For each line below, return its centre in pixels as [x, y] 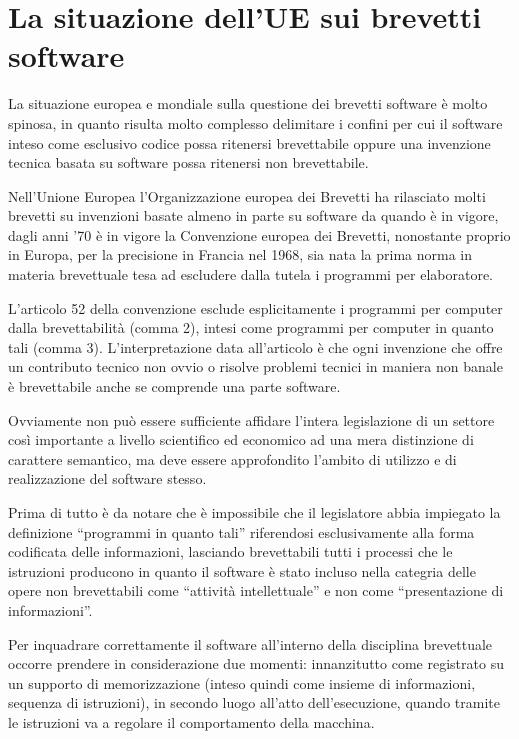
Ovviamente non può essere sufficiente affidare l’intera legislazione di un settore [251, 419]
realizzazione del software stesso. [107, 478]
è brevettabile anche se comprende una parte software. [174, 386]
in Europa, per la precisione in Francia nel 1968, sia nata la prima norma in [240, 254]
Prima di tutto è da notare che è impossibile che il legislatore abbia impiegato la [254, 512]
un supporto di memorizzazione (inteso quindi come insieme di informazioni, [242, 682]
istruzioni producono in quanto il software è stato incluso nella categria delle [242, 570]
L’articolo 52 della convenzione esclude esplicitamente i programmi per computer [255, 307]
